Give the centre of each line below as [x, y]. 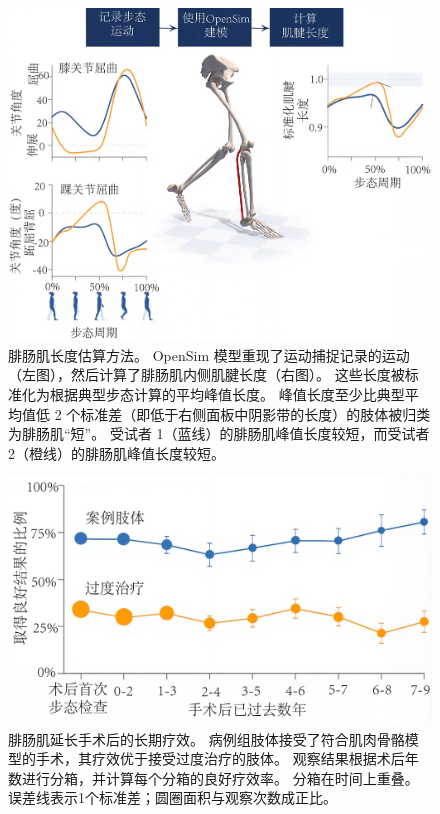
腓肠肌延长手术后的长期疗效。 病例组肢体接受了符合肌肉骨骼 [206, 738]
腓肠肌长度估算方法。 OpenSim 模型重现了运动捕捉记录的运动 [209, 354]
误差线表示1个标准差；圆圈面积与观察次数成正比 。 [172, 797]
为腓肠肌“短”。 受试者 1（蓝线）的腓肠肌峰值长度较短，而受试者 [219, 433]
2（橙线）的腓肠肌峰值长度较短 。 [116, 452]
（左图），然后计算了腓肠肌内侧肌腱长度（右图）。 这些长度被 [206, 374]
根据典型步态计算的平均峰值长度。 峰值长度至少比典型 [227, 394]
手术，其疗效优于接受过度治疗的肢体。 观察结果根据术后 [220, 758]
